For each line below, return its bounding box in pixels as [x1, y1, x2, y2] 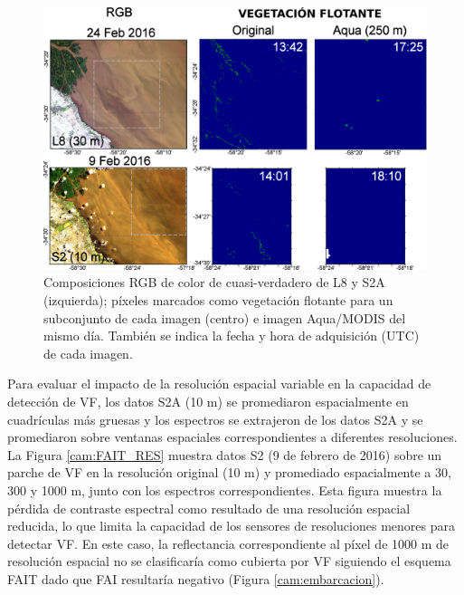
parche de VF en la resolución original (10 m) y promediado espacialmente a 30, [7, 463, 451, 482]
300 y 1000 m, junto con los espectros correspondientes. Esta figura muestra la [7, 480, 442, 499]
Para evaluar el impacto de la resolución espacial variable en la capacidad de [7, 374, 431, 393]
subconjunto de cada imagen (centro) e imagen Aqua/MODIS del [43, 308, 406, 327]
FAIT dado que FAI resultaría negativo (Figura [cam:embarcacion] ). [7, 569, 384, 588]
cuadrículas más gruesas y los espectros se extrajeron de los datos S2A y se [7, 409, 423, 428]
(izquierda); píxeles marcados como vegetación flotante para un [43, 291, 393, 310]
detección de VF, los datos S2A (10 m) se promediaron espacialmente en [7, 392, 409, 410]
